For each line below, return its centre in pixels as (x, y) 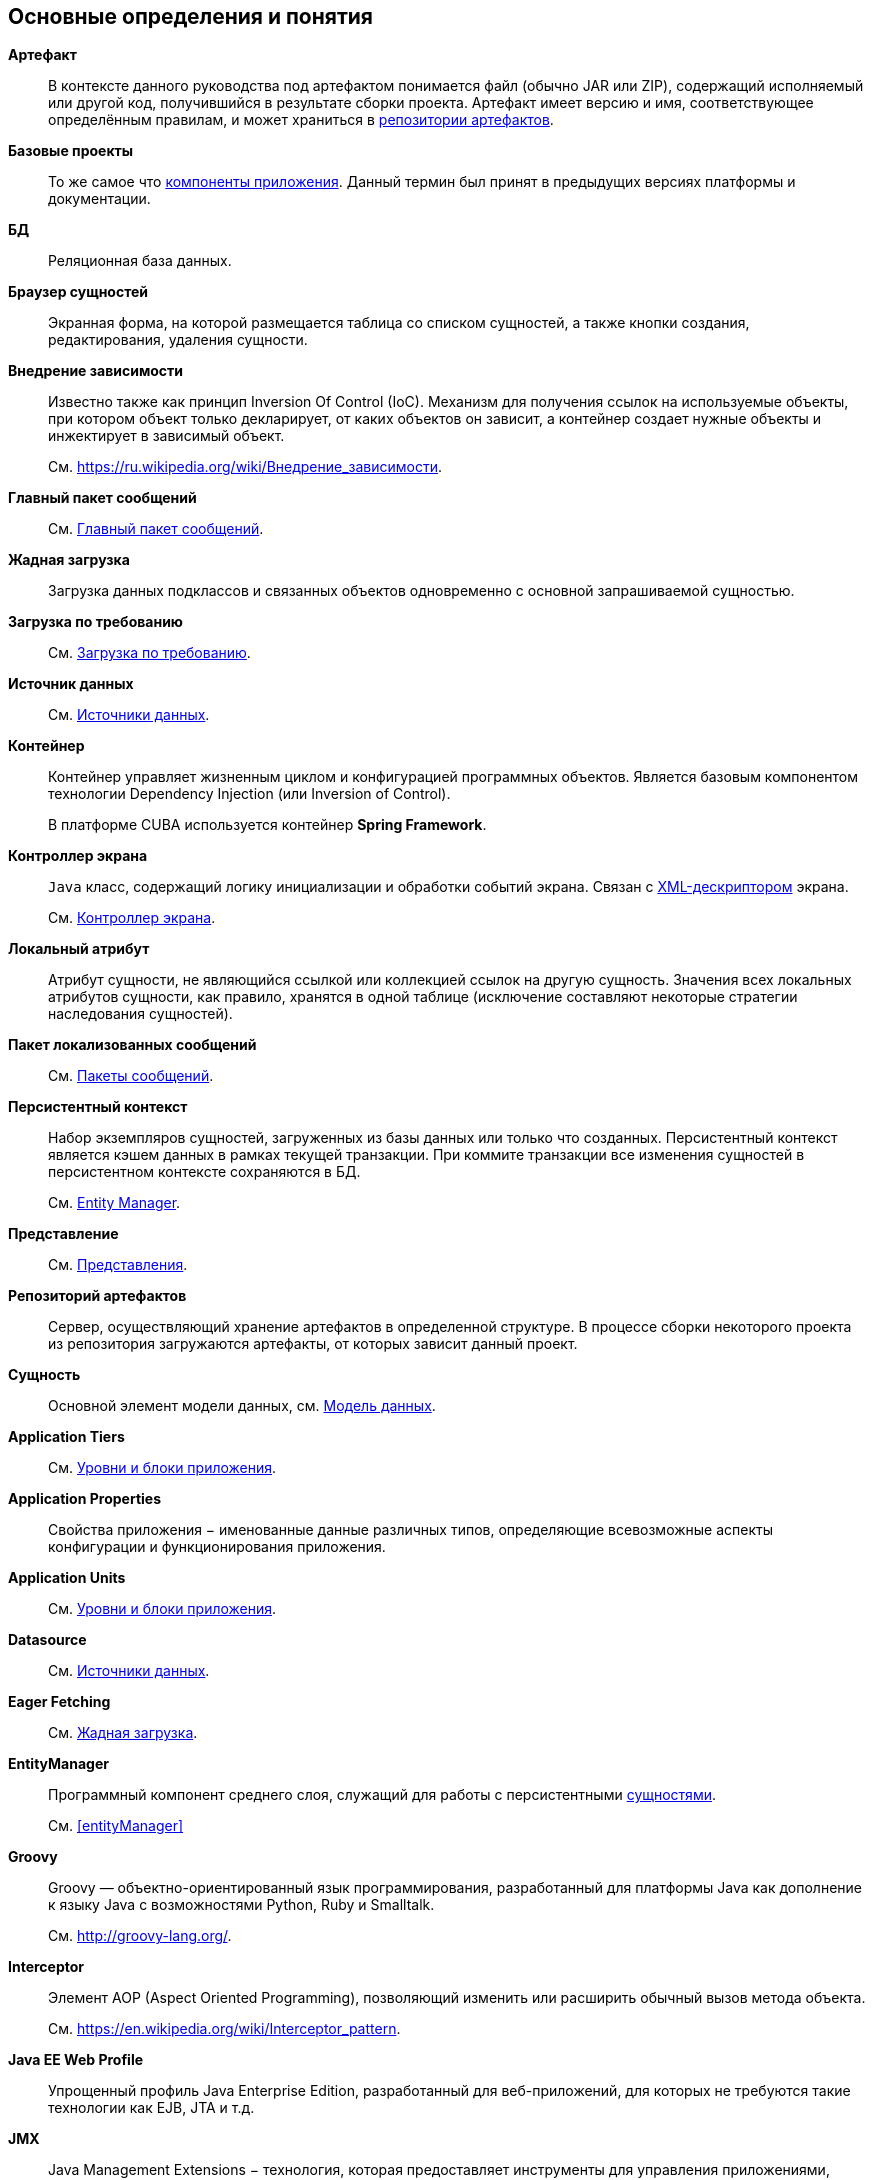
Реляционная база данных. (140, 261)
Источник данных (71, 684)
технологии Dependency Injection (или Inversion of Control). (249, 794)
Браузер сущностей (78, 292)
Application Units (67, 1578)
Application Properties (84, 1499)
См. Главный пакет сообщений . (156, 529)
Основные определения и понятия (190, 16)
